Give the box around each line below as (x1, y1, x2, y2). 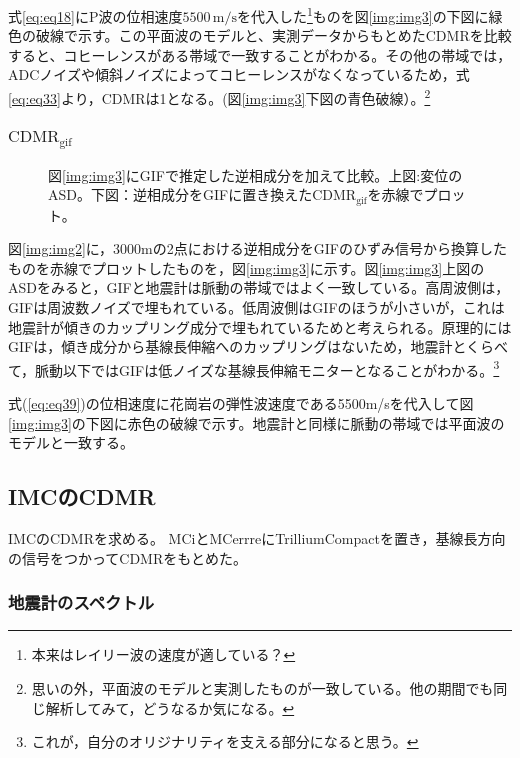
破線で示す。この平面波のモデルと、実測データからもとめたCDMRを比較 (35, 25, 512, 46)
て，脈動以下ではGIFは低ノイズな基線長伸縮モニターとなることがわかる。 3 (8, 356, 500, 380)
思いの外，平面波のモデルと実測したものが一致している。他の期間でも (31, 678, 494, 699)
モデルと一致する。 (8, 432, 134, 453)
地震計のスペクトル (8, 590, 155, 615)
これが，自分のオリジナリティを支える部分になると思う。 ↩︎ (31, 731, 419, 752)
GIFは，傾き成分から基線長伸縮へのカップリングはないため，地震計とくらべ (8, 336, 509, 357)
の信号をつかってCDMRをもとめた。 (8, 547, 247, 568)
